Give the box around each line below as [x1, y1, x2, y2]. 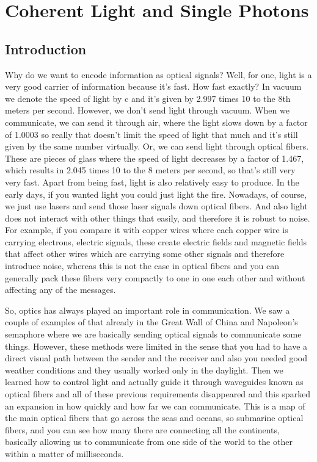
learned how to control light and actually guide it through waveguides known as [5, 375, 304, 388]
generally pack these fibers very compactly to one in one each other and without [5, 271, 305, 284]
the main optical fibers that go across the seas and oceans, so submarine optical [5, 411, 304, 424]
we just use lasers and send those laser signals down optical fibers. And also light [5, 200, 308, 212]
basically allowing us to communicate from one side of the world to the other [5, 435, 293, 448]
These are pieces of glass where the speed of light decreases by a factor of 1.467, [5, 151, 304, 164]
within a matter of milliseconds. [5, 447, 124, 460]
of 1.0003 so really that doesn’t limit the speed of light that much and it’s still [5, 128, 298, 140]
